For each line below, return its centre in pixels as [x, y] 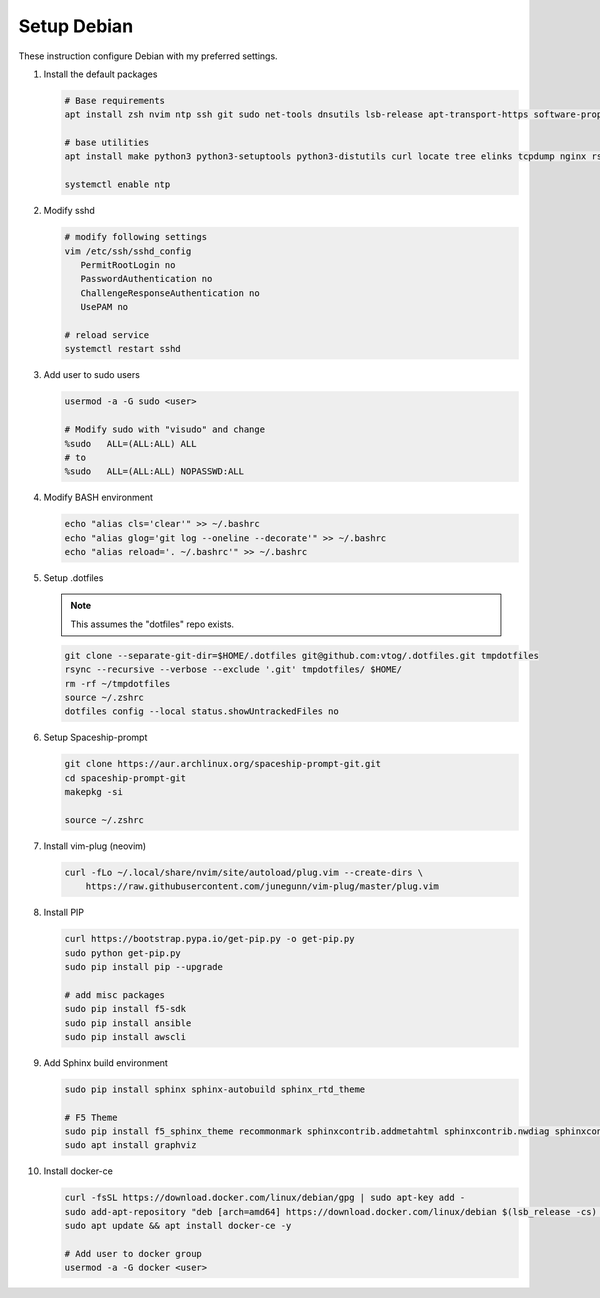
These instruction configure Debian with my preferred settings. [148, 56]
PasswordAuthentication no [146, 279]
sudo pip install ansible [128, 1023]
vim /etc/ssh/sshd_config [128, 251]
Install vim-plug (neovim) [95, 846]
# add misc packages [114, 994]
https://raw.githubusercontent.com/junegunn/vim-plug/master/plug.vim [262, 886]
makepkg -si [94, 792]
